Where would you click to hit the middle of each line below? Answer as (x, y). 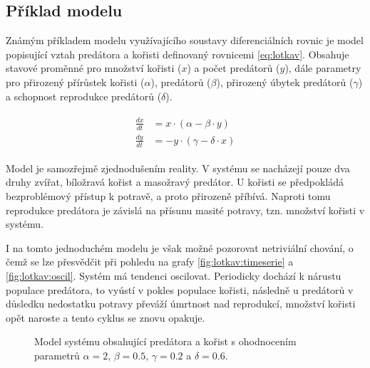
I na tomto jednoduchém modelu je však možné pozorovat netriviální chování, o (180, 247)
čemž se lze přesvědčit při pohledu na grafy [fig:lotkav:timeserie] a (150, 262)
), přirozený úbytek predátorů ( (285, 82)
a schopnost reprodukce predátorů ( (84, 96)
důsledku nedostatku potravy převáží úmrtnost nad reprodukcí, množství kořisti (181, 304)
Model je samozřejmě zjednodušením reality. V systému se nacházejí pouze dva (178, 168)
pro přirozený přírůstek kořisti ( (75, 82)
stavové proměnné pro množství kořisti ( (94, 68)
